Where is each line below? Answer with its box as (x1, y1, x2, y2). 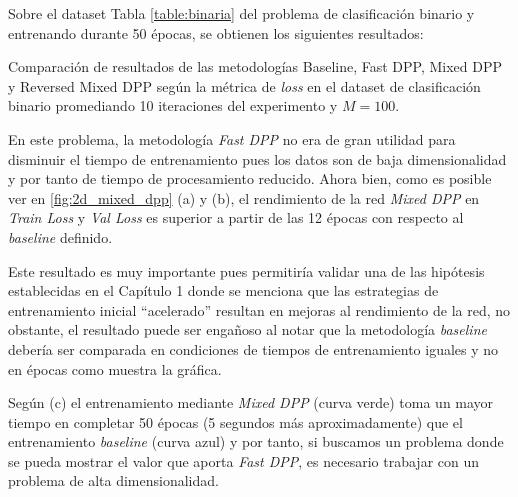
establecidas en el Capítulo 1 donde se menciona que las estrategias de (8, 280, 439, 301)
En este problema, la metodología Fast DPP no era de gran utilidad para (8, 128, 456, 149)
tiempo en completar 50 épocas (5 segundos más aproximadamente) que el (8, 411, 463, 432)
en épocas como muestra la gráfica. (8, 358, 222, 379)
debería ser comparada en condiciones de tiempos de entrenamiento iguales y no (8, 338, 499, 359)
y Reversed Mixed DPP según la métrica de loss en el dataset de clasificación (8, 75, 481, 96)
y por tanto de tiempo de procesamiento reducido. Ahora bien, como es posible (8, 168, 492, 189)
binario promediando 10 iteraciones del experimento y (8, 95, 338, 116)
